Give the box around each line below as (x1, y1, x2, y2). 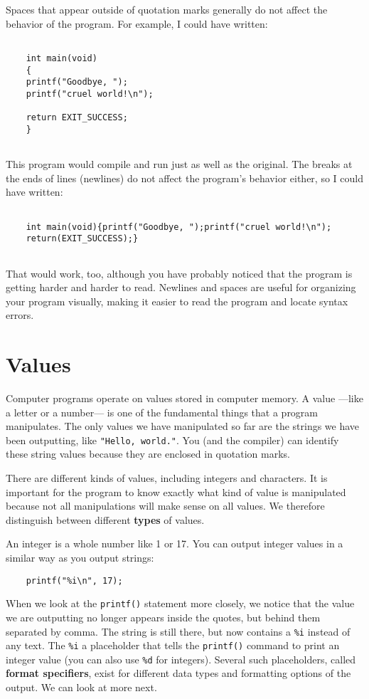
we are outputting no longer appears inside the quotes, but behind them (6, 609, 321, 624)
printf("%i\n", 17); (26, 575, 123, 586)
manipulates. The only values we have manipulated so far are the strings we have (6, 419, 360, 433)
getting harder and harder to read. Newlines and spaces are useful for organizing (6, 280, 356, 295)
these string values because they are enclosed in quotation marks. (6, 446, 290, 461)
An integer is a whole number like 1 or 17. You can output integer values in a (6, 536, 343, 551)
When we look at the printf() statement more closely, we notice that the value (6, 596, 355, 611)
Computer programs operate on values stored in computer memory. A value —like (6, 391, 363, 405)
